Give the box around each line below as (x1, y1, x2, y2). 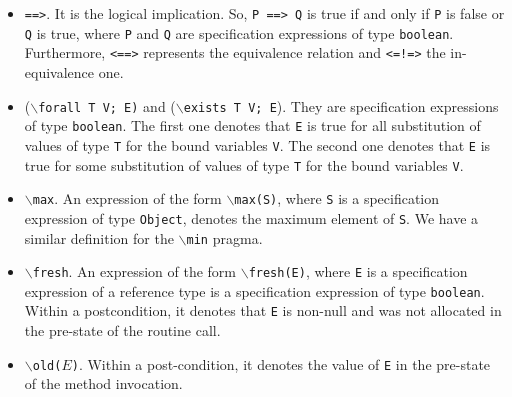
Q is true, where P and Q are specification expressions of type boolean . (24, 22, 454, 43)
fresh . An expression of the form (32, 261, 237, 282)
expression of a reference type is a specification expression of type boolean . (24, 280, 485, 301)
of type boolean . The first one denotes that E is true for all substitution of (24, 115, 481, 136)
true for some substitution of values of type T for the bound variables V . (24, 154, 464, 175)
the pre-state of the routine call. (24, 320, 221, 341)
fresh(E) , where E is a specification (248, 261, 468, 282)
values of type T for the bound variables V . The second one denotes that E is (24, 134, 491, 155)
